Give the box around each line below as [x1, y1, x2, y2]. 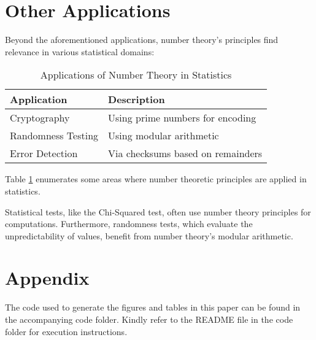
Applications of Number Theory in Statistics [40, 68, 232, 82]
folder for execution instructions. [5, 325, 128, 338]
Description [108, 92, 165, 107]
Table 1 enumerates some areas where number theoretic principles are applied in [5, 172, 307, 185]
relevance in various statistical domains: [5, 45, 155, 58]
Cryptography [10, 110, 70, 125]
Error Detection [10, 146, 78, 161]
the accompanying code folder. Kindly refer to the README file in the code [5, 313, 293, 325]
